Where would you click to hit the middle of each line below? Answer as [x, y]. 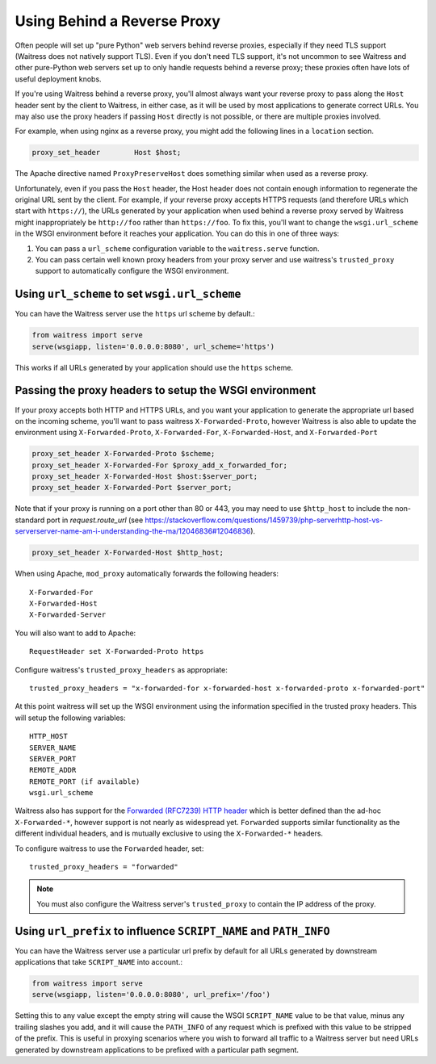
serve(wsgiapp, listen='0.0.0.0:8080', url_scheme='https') [153, 346]
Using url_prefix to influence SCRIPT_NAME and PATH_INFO [172, 931]
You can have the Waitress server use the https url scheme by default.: [135, 314]
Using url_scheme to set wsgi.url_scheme [128, 294]
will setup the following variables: [71, 718]
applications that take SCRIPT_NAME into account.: [99, 962]
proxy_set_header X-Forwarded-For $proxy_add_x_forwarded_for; [160, 465]
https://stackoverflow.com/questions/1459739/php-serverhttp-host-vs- [264, 520]
